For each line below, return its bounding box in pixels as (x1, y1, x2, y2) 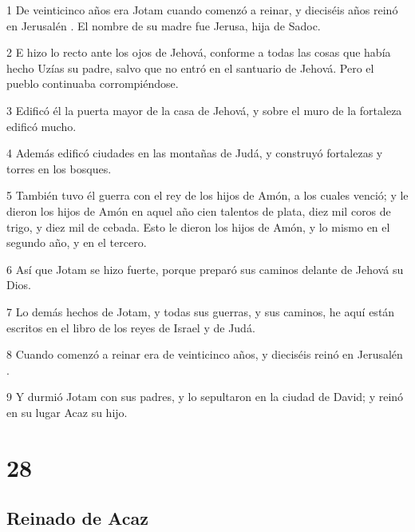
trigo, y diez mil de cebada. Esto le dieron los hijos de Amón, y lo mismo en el (6, 218, 390, 235)
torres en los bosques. (6, 160, 112, 177)
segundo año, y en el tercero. (6, 234, 147, 251)
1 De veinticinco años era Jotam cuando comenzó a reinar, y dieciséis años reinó (6, 2, 398, 18)
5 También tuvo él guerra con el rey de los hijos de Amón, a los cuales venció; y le (6, 187, 409, 204)
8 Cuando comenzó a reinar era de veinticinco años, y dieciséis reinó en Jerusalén (6, 346, 403, 363)
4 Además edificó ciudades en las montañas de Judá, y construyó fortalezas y (6, 145, 383, 161)
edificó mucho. (6, 117, 77, 134)
